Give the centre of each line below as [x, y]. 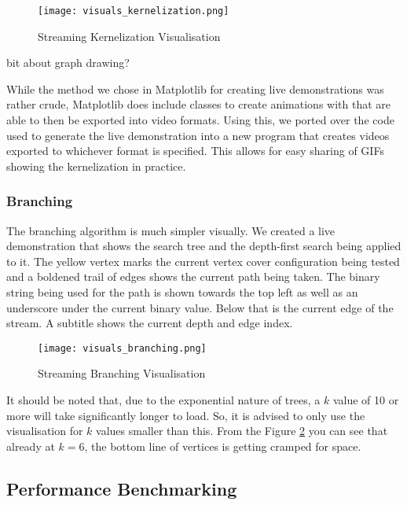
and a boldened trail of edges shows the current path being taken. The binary [193, 276]
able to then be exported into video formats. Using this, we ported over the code [200, 120]
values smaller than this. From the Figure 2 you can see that [242, 431]
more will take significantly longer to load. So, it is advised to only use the [186, 415]
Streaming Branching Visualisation [122, 373]
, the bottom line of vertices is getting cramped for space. [223, 446]
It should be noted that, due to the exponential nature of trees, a [163, 400]
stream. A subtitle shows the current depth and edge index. [150, 323]
